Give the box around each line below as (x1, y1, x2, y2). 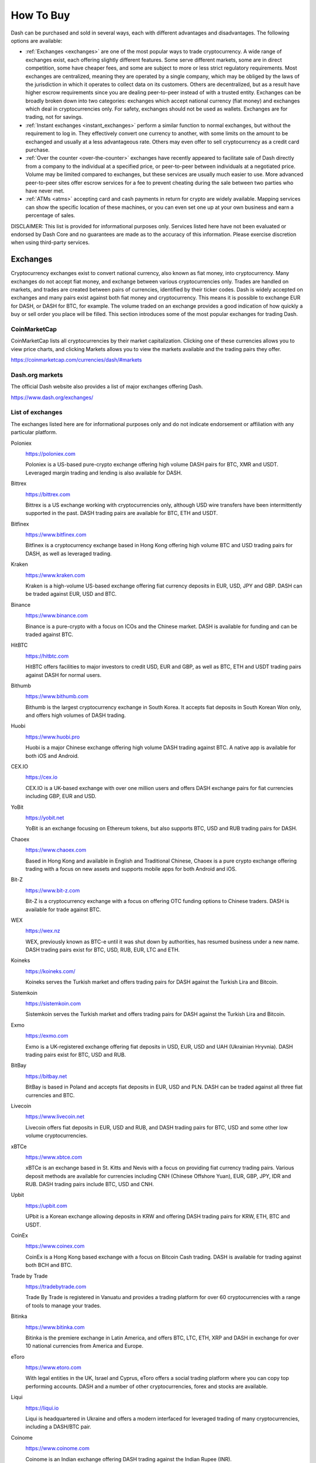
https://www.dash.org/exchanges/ (11, 394, 94, 401)
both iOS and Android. (25, 752, 79, 759)
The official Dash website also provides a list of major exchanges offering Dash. (11, 383, 203, 390)
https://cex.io (25, 774, 58, 781)
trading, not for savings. (25, 114, 83, 121)
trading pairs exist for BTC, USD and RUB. (25, 1051, 126, 1058)
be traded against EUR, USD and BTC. (25, 590, 117, 597)
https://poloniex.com (25, 450, 76, 457)
